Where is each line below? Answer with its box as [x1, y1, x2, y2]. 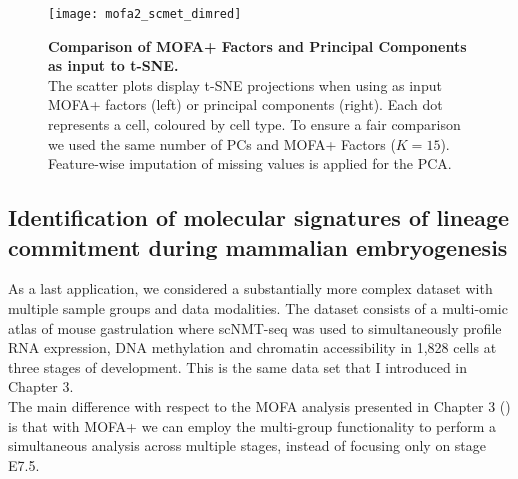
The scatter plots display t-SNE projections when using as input [48, 74, 442, 95]
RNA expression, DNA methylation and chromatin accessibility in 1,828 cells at [8, 337, 497, 358]
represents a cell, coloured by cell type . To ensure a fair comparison [48, 114, 461, 135]
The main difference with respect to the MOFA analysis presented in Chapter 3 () [8, 395, 511, 416]
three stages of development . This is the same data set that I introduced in [8, 356, 468, 377]
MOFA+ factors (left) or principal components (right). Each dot [48, 94, 443, 115]
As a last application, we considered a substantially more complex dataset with [8, 278, 493, 299]
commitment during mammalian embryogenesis [8, 231, 508, 262]
